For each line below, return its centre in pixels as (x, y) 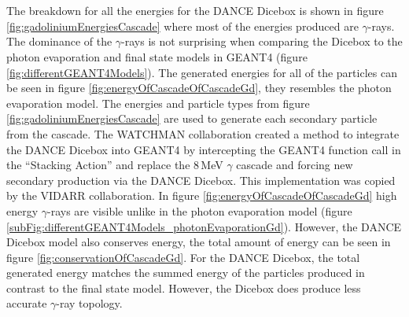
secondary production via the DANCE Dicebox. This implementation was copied (201, 180)
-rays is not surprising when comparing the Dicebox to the (262, 41)
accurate (27, 303)
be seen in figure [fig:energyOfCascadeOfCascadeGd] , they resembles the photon (199, 88)
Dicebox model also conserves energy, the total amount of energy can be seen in (199, 242)
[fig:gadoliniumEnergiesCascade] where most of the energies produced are (182, 26)
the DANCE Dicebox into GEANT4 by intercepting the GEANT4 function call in (204, 149)
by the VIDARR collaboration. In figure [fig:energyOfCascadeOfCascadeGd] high (202, 195)
